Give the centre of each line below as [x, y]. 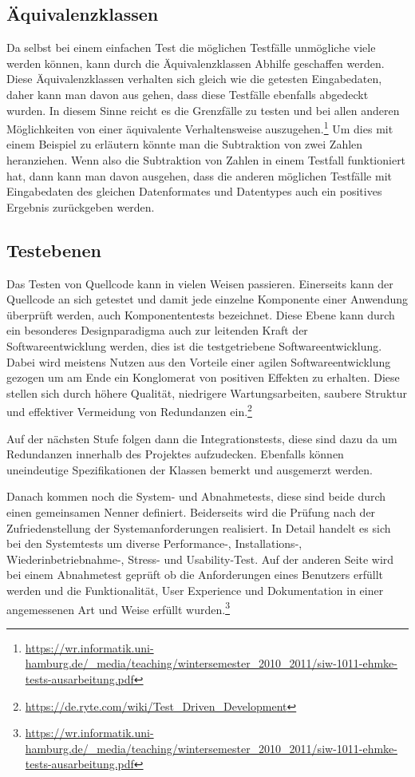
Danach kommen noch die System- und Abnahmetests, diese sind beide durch [196, 496]
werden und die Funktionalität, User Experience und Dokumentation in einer [195, 590]
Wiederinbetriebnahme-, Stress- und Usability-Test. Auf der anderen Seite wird [200, 559]
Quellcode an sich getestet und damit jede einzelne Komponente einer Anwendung [207, 299]
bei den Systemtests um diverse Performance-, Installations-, [154, 543]
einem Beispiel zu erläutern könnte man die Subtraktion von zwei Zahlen [185, 144]
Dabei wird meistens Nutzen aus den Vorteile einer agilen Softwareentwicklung [199, 361]
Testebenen [54, 250]
